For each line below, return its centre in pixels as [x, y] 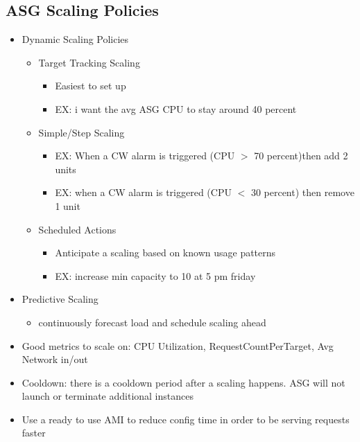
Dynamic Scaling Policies [75, 39]
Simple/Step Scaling [82, 132]
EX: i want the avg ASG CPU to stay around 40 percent [176, 108]
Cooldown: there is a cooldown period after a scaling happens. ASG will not [183, 382]
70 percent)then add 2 [301, 156]
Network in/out [55, 359]
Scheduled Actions [77, 229]
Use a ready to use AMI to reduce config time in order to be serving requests [186, 419]
